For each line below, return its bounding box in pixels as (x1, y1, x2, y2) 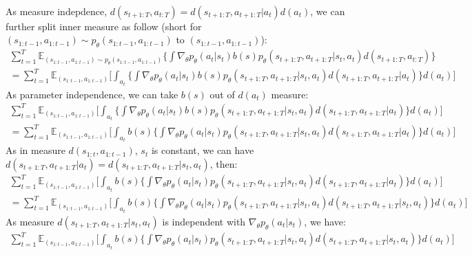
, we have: (304, 214, 346, 228)
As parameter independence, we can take (6, 87, 178, 101)
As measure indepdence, (6, 3, 107, 18)
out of (209, 87, 235, 101)
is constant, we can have (151, 143, 254, 157)
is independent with (162, 214, 246, 228)
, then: (209, 156, 238, 170)
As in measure (6, 143, 65, 157)
